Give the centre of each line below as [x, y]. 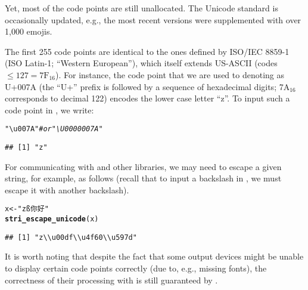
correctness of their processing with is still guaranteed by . [111, 280]
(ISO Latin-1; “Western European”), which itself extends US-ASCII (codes [141, 63]
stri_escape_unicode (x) [52, 219]
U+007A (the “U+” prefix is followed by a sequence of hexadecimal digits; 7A [147, 86]
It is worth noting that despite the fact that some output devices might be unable [154, 256]
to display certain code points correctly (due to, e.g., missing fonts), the [136, 268]
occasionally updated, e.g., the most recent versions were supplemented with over [153, 19]
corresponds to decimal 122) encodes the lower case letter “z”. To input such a [147, 98]
